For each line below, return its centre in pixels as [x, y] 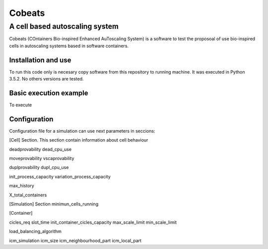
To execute [21, 105]
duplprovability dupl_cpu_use [39, 167]
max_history [22, 186]
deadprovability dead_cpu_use [40, 149]
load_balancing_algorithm [35, 232]
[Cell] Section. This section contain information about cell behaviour [79, 140]
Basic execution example [49, 93]
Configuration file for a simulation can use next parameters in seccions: [82, 131]
